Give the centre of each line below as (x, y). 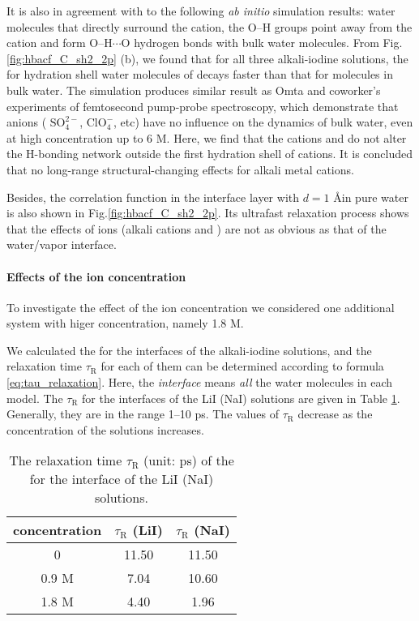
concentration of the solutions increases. (105, 429)
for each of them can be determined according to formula (242, 366)
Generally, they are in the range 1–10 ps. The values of (143, 414)
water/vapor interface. (62, 244)
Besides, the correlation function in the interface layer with (153, 197)
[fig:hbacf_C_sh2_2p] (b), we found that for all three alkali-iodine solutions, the (207, 58)
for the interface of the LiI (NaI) (122, 479)
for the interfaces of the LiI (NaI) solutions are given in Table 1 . (241, 398)
